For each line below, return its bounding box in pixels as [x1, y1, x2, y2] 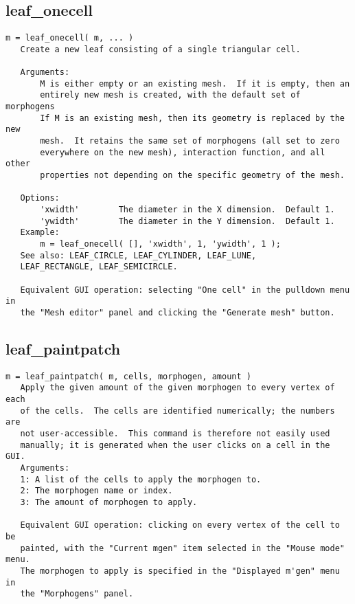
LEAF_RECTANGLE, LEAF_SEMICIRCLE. [20, 262, 178, 272]
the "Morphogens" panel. [20, 589, 134, 599]
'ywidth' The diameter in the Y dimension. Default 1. [40, 216, 335, 226]
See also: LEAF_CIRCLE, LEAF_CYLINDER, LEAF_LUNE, [20, 250, 257, 260]
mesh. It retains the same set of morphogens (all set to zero [40, 136, 340, 146]
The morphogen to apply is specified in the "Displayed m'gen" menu [20, 566, 340, 576]
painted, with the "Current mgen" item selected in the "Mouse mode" [20, 543, 345, 553]
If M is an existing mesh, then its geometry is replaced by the [40, 113, 345, 123]
